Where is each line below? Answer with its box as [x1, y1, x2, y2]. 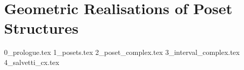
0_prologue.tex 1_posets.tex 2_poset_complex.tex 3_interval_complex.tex [4, 47, 240, 57]
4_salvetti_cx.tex [4, 56, 59, 67]
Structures [4, 18, 79, 38]
